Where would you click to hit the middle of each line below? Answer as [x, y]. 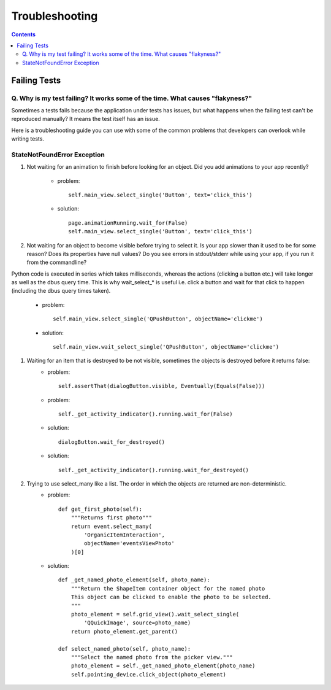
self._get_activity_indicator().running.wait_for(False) [146, 414]
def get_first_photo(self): [101, 509]
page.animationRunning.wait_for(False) [128, 223]
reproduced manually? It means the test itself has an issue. [86, 119]
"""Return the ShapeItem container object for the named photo [168, 588]
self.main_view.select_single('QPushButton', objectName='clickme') [158, 319]
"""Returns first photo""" [112, 518]
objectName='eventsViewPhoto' [129, 544]
